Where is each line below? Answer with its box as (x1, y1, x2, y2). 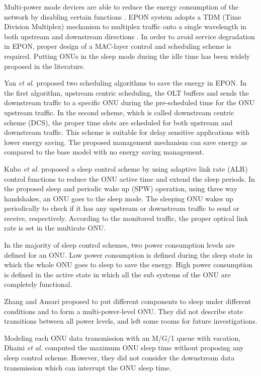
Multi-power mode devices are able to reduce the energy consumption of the (4, 2, 239, 12)
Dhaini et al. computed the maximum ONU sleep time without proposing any (4, 342, 244, 353)
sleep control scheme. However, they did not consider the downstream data (4, 352, 235, 362)
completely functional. (4, 279, 72, 289)
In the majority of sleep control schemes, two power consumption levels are (4, 240, 235, 250)
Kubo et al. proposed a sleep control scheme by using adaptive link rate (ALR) (4, 163, 248, 174)
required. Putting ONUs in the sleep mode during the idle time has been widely (4, 50, 250, 61)
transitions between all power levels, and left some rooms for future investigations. (4, 316, 257, 326)
